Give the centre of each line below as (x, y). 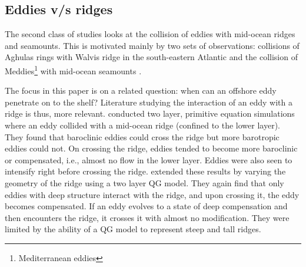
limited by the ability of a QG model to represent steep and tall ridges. (133, 229)
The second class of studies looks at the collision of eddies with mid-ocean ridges (150, 34)
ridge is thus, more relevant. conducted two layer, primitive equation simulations (150, 113)
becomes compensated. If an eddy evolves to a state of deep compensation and (146, 206)
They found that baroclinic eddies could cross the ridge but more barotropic (142, 136)
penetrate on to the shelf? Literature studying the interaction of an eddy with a (149, 102)
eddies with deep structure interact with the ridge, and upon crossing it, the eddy (152, 194)
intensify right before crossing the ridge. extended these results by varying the (145, 171)
